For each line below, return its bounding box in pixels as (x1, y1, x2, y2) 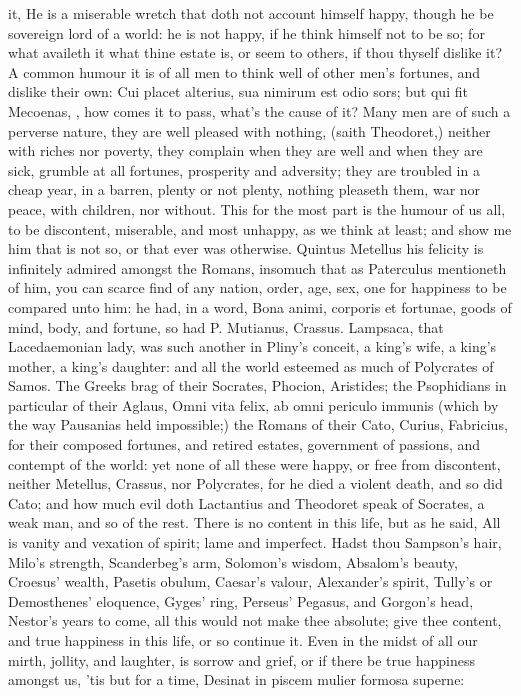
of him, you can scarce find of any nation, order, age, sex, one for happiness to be (8, 277, 507, 298)
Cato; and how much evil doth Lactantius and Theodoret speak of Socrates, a (8, 492, 485, 513)
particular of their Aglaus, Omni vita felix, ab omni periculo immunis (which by (8, 394, 499, 415)
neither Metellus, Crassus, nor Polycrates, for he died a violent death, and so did (8, 473, 503, 494)
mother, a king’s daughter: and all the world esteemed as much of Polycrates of (8, 355, 494, 376)
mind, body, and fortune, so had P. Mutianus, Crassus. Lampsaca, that (8, 316, 444, 337)
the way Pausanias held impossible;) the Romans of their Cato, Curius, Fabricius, (8, 414, 508, 435)
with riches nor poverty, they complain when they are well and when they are (8, 140, 483, 161)
